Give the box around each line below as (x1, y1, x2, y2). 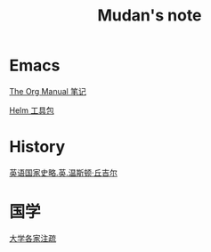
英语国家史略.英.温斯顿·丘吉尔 (9, 167, 118, 178)
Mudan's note (97, 5, 202, 26)
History (9, 137, 66, 157)
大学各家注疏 (9, 232, 56, 243)
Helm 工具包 (9, 104, 55, 116)
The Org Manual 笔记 (9, 85, 86, 96)
